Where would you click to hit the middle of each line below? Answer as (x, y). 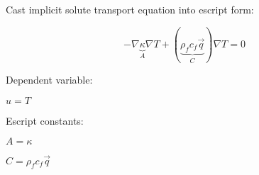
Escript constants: (45, 120)
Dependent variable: (49, 80)
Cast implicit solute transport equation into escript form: (130, 9)
